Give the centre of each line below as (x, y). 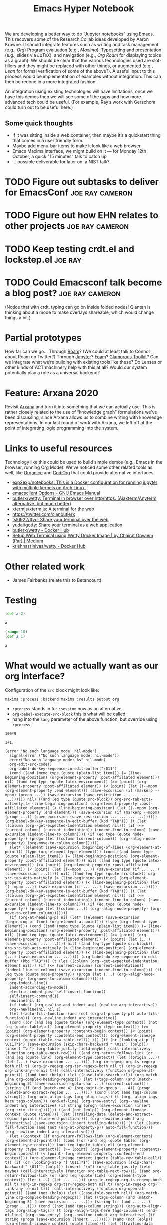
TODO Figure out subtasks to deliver (82, 182)
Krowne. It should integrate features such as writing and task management (82, 45)
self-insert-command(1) (34, 996)
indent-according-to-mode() (39, 987)
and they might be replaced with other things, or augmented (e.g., (85, 66)
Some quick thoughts (39, 123)
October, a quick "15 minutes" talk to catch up (60, 156)
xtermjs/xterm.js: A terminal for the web (53, 509)
